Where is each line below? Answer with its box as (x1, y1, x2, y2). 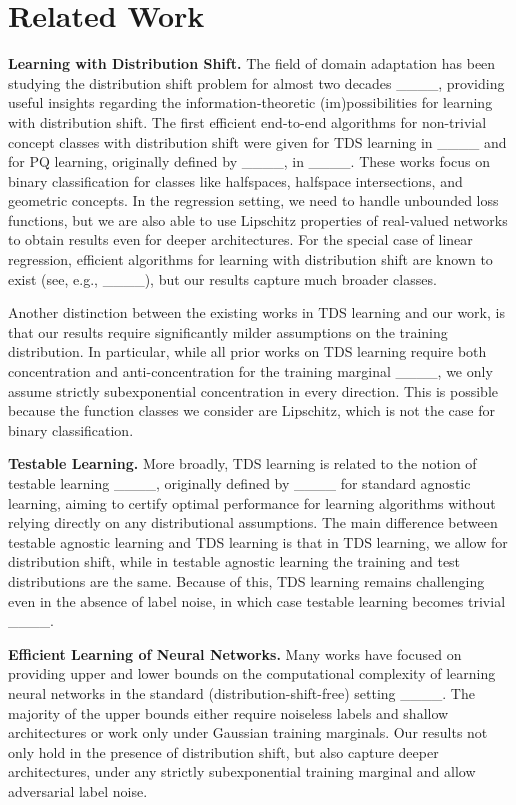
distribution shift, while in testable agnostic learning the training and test (8, 551, 461, 572)
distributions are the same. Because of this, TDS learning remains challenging (8, 570, 485, 591)
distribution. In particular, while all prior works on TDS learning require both (8, 341, 487, 362)
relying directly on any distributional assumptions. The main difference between (8, 512, 498, 533)
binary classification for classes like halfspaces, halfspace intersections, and (8, 170, 463, 191)
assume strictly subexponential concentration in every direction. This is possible (8, 380, 498, 401)
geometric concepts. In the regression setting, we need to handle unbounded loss (8, 190, 499, 211)
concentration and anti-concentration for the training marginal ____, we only (8, 361, 493, 382)
